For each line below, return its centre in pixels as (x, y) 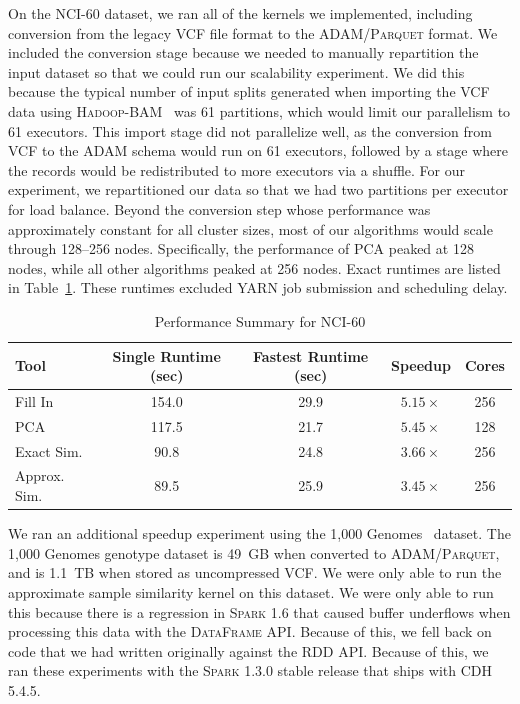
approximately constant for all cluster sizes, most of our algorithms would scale (250, 228)
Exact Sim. (49, 450)
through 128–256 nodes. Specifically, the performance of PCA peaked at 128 (241, 248)
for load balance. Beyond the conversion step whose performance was (219, 208)
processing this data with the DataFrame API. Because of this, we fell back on (250, 631)
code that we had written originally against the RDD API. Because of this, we (248, 650)
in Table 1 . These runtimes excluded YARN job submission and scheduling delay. (258, 287)
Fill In (34, 400)
